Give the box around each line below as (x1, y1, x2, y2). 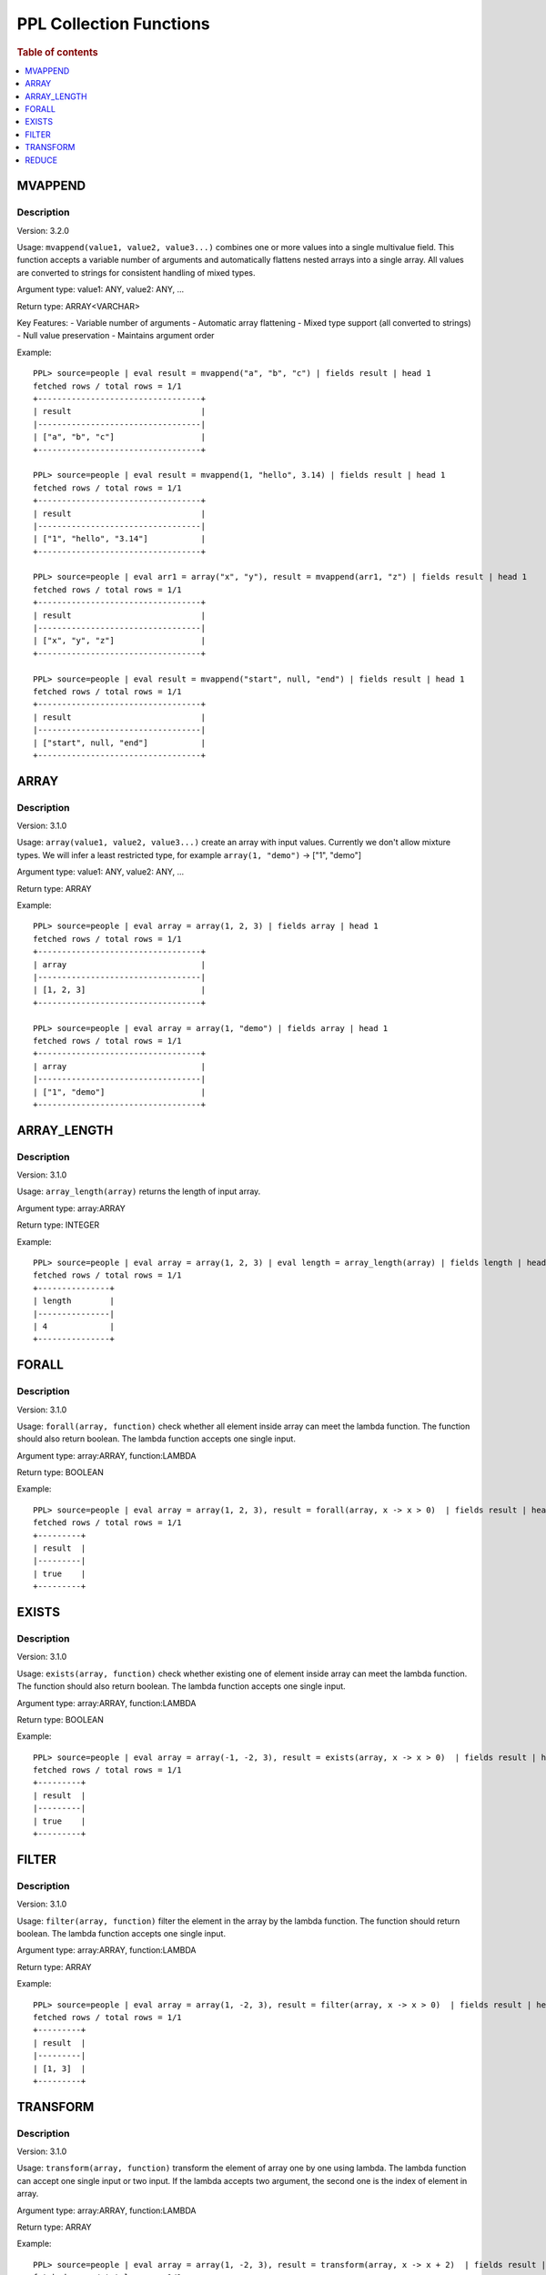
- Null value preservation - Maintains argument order (16, 330, 215, 341)
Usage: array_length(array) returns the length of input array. (16, 1186, 261, 1197)
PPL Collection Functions (16, 14, 210, 34)
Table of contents (16, 45, 99, 58)
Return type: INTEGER (16, 1219, 100, 1230)
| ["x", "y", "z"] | (33, 635, 207, 646)
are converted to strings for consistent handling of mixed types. (16, 267, 256, 278)
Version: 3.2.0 (16, 225, 70, 236)
